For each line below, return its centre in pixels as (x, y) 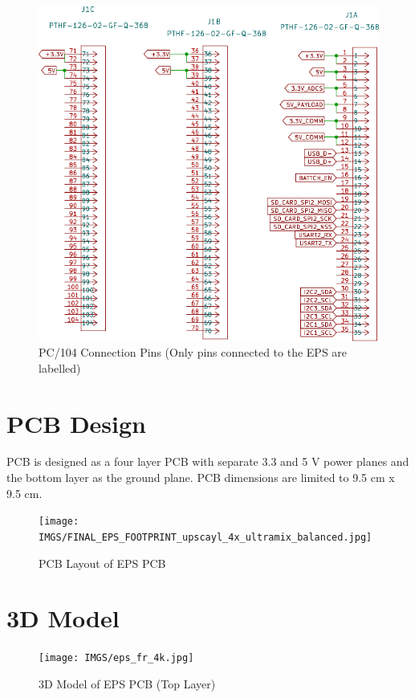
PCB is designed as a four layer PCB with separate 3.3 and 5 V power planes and (208, 461)
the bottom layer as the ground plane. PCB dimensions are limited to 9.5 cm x (201, 478)
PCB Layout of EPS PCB (102, 563)
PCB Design (76, 423)
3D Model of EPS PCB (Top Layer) (127, 683)
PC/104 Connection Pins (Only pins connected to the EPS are (193, 352)
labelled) (60, 367)
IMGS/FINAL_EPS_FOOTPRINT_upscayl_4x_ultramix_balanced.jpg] (205, 537)
